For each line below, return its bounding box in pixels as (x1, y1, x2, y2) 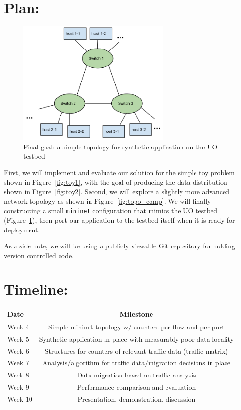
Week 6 (7, 345, 29, 356)
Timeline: (4, 279, 68, 298)
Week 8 (7, 370, 29, 380)
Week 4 (7, 321, 29, 331)
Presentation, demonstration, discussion (77, 394, 196, 404)
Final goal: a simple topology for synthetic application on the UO (23, 141, 218, 151)
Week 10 (7, 394, 32, 404)
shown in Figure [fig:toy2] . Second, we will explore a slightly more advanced (4, 186, 229, 197)
